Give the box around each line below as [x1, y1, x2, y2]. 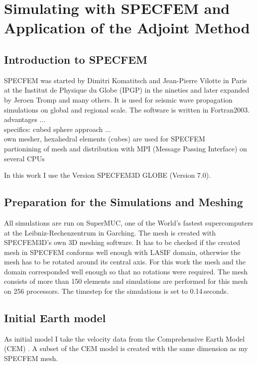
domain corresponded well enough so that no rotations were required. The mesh [4, 266, 248, 276]
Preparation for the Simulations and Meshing [4, 194, 243, 210]
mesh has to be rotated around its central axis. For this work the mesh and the [4, 256, 246, 267]
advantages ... [4, 114, 46, 124]
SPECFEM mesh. [4, 353, 58, 364]
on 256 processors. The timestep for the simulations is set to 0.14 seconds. [4, 286, 229, 296]
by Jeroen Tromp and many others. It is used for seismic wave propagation [4, 94, 233, 105]
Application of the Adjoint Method [4, 17, 250, 38]
